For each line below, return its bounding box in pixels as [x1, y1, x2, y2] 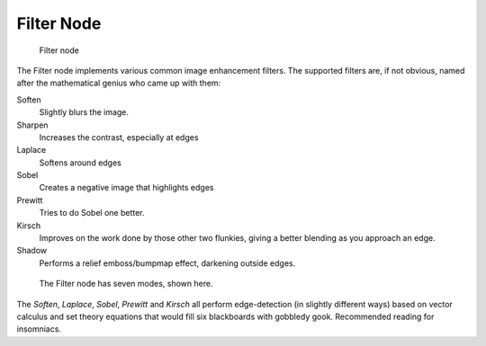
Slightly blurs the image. [39, 107, 130, 118]
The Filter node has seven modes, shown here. [39, 279, 213, 289]
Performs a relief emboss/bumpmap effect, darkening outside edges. [39, 257, 296, 269]
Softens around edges [39, 157, 121, 168]
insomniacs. [16, 324, 62, 334]
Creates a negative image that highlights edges [39, 182, 214, 193]
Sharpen [16, 120, 49, 130]
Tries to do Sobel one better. [39, 208, 145, 218]
